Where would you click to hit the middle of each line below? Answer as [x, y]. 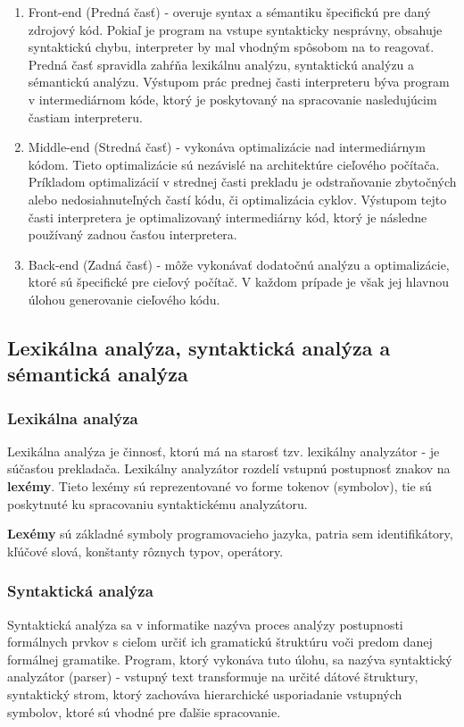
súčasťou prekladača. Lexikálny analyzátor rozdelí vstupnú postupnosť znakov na [229, 468]
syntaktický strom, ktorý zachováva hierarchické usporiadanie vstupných [205, 694]
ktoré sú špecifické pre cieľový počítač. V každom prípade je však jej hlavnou [239, 282]
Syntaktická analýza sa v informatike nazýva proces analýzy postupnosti [205, 624]
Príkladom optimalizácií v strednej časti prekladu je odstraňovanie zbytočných [242, 182]
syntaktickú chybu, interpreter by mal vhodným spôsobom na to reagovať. [231, 47]
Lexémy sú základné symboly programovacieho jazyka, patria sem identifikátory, [230, 534]
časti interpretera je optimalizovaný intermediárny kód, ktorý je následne [228, 217]
